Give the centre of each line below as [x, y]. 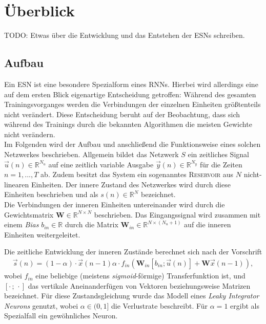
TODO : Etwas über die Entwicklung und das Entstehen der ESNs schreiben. [125, 35]
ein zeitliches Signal [218, 154]
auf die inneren [208, 224]
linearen [17, 184]
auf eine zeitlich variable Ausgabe [101, 164]
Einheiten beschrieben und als [51, 194]
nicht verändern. [30, 134]
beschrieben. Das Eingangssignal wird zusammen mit [177, 214]
